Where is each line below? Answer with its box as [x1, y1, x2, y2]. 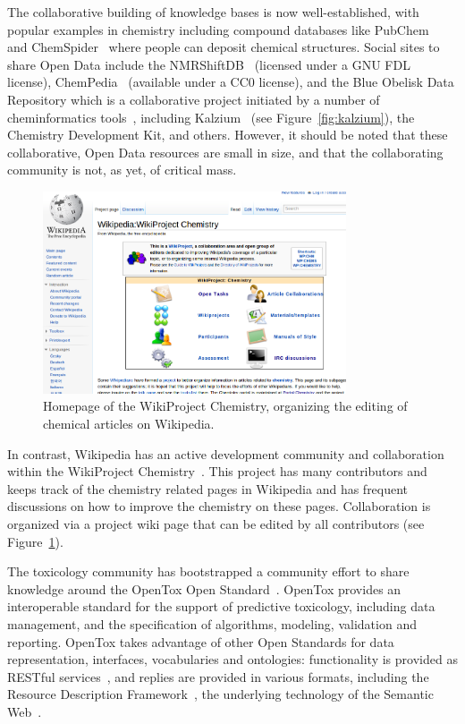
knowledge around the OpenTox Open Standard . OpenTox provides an [7, 579, 402, 598]
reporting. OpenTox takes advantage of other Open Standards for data [7, 632, 394, 651]
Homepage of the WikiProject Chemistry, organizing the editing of [43, 396, 408, 415]
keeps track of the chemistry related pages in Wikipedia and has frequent [7, 479, 409, 498]
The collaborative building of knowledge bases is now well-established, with [7, 3, 419, 21]
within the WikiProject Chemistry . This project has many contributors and [7, 462, 427, 481]
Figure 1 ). [7, 532, 63, 550]
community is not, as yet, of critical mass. [7, 160, 237, 179]
